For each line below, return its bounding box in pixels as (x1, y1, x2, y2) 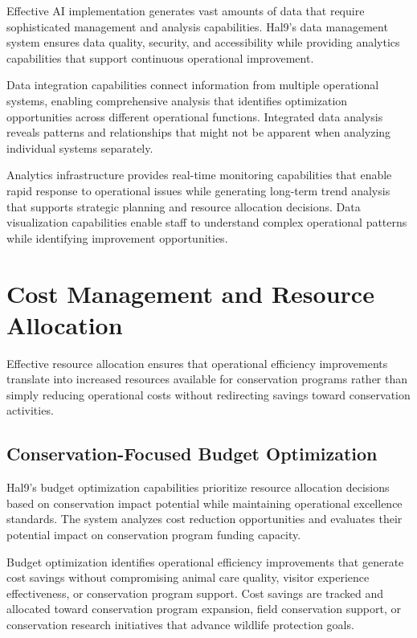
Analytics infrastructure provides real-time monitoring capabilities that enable (6, 166, 392, 183)
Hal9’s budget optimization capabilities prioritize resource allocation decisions (6, 479, 390, 496)
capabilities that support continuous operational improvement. (6, 49, 314, 66)
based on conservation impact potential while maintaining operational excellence (6, 494, 403, 511)
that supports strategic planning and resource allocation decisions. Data (6, 198, 361, 215)
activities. (6, 402, 54, 419)
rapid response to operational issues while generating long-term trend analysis (6, 182, 390, 198)
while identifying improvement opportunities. (6, 229, 228, 246)
